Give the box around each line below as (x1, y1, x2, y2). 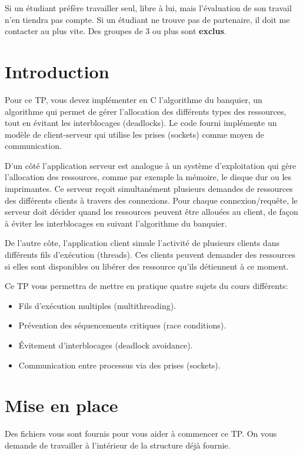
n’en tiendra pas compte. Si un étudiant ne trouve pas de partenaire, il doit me (5, 13, 290, 25)
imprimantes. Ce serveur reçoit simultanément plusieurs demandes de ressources (5, 182, 293, 195)
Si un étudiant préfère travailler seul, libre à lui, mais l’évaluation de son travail (5, 2, 292, 14)
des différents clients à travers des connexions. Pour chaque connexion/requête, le (5, 194, 298, 206)
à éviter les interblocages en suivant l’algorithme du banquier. (5, 217, 227, 229)
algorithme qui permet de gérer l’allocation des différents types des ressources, (5, 105, 287, 117)
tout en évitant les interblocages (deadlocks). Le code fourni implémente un (5, 117, 277, 129)
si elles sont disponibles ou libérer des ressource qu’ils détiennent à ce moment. (5, 260, 289, 272)
